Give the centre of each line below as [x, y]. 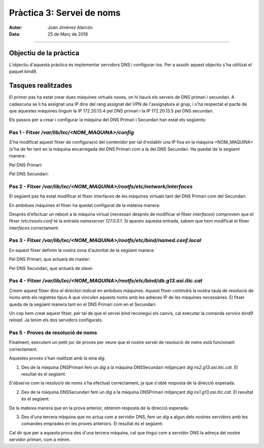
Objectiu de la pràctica [44, 53]
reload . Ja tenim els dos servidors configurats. [56, 320]
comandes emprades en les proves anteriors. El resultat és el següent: [92, 424]
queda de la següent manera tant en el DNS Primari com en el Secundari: [83, 304]
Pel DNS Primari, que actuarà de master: [50, 259]
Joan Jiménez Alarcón [70, 27]
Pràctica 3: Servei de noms [65, 13]
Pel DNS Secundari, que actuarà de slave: [51, 268]
